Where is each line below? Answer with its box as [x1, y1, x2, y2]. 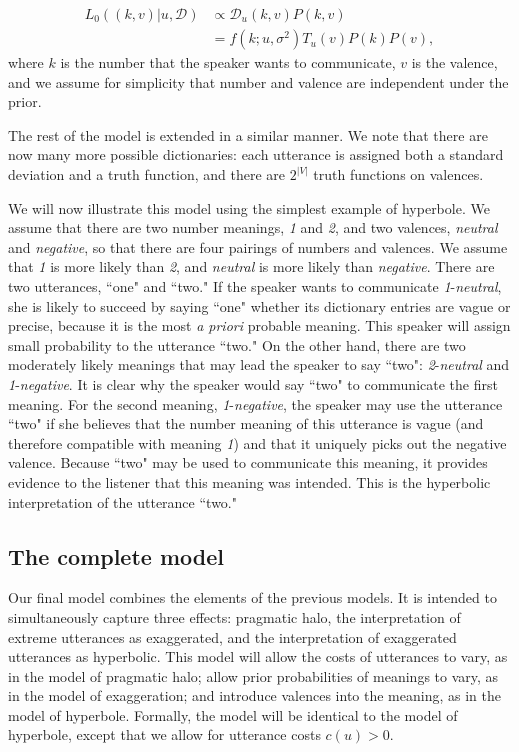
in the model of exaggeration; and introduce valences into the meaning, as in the [8, 685, 501, 706]
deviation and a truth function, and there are [8, 164, 286, 185]
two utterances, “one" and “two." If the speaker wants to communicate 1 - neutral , [8, 276, 502, 296]
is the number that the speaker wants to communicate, [60, 52, 396, 73]
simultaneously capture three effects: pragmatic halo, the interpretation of [8, 606, 461, 627]
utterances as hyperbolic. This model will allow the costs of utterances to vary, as [8, 646, 508, 667]
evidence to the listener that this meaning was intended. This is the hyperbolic [8, 471, 491, 492]
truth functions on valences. [313, 164, 484, 185]
